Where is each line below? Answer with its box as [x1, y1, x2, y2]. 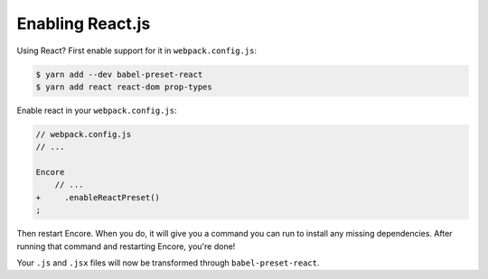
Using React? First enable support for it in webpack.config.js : [16, 45, 258, 56]
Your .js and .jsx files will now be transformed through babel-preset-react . [16, 257, 320, 268]
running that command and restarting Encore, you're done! [16, 240, 236, 252]
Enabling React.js [16, 14, 151, 33]
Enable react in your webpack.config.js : [16, 105, 177, 116]
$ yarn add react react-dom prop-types [35, 81, 212, 92]
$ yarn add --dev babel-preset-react [35, 69, 203, 79]
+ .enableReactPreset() [35, 192, 160, 202]
